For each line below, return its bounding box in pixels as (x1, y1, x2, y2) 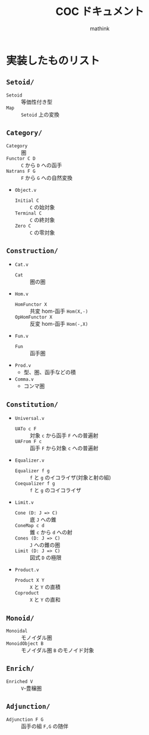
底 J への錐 (29, 516, 56, 524)
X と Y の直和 (29, 596, 61, 603)
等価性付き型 (21, 98, 52, 105)
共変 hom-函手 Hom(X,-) (29, 307, 88, 315)
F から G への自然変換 (21, 174, 73, 181)
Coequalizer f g (14, 481, 55, 487)
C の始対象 (29, 203, 55, 211)
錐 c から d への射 (29, 529, 72, 536)
